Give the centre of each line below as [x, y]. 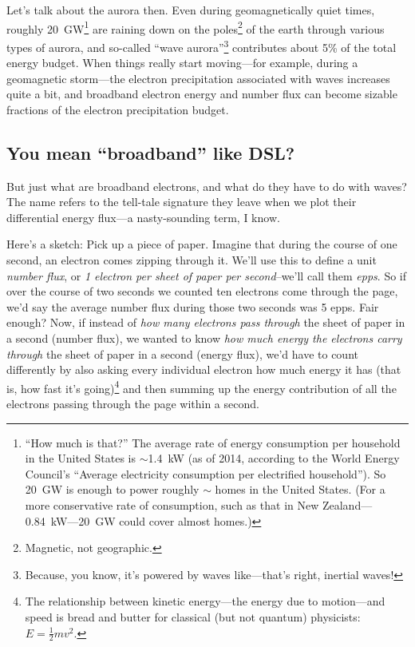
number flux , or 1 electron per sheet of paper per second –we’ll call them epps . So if [207, 275]
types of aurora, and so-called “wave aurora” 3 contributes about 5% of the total [202, 46]
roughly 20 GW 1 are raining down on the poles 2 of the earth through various [196, 27]
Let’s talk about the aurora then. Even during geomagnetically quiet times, [191, 10]
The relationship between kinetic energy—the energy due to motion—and [205, 601]
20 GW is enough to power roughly [112, 489]
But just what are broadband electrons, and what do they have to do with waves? [207, 186]
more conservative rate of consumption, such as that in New [172, 505]
